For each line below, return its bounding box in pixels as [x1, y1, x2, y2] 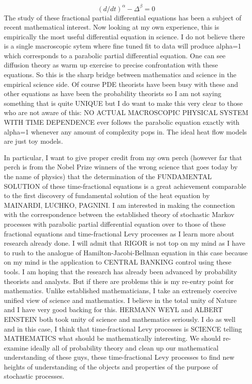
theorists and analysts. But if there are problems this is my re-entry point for [4, 276, 234, 286]
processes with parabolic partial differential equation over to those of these [4, 218, 226, 229]
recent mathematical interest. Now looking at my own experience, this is [4, 22, 219, 32]
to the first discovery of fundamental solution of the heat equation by [4, 190, 210, 200]
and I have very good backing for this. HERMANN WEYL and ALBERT [4, 304, 223, 315]
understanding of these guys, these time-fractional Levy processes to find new [4, 352, 235, 362]
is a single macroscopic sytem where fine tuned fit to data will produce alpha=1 [4, 41, 241, 51]
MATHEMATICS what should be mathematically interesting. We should [4, 333, 221, 343]
